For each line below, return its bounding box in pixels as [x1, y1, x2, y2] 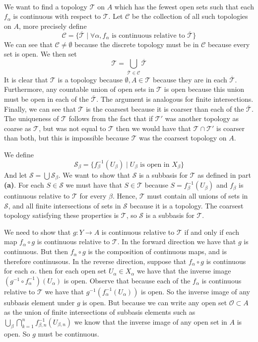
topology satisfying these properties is [4, 210, 119, 220]
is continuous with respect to [13, 11, 101, 21]
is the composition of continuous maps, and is [88, 246, 227, 257]
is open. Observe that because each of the [64, 275, 191, 285]
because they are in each [153, 74, 227, 84]
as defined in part [197, 169, 251, 180]
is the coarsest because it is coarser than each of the [86, 103, 244, 114]
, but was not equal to [39, 123, 106, 133]
